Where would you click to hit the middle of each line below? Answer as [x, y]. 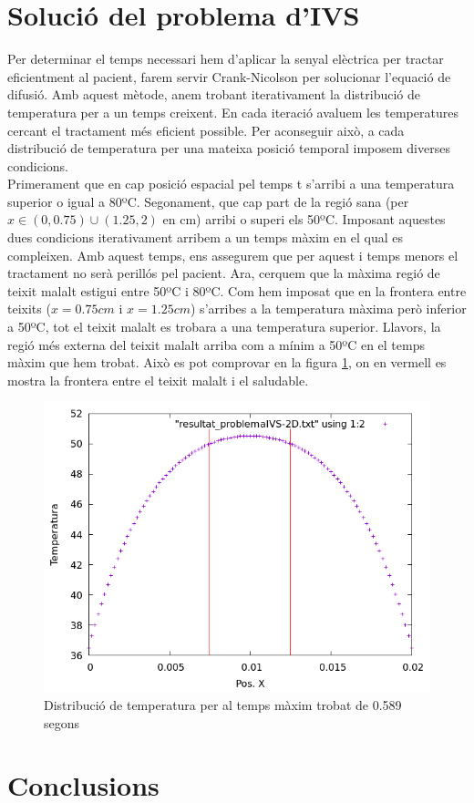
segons [62, 722]
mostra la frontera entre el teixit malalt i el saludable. [158, 380]
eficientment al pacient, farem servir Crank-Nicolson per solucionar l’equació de [229, 76]
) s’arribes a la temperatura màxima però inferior [329, 309]
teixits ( [29, 309]
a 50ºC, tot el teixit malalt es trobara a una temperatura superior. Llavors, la [224, 327]
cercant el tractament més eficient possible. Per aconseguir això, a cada [206, 130]
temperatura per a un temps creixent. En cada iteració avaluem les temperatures [233, 112]
